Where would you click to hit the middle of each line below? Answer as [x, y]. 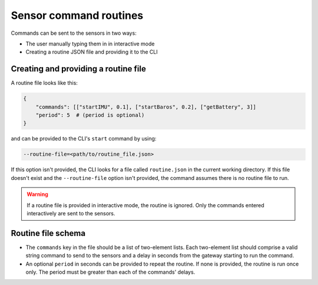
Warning [37, 194]
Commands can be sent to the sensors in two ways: [74, 33]
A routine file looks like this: [44, 83]
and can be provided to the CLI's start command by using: [84, 139]
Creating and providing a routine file [79, 69]
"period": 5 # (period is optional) [90, 115]
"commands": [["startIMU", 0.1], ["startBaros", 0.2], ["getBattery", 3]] [146, 107]
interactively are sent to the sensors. [71, 213]
